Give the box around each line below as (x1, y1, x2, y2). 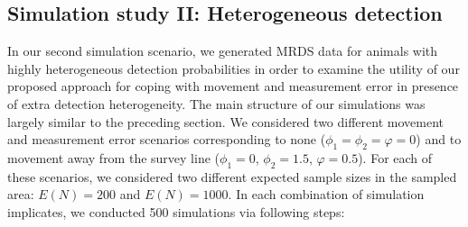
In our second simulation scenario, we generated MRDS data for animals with (7, 41, 438, 60)
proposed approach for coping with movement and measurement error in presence (7, 77, 459, 95)
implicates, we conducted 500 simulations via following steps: (7, 202, 345, 221)
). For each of (358, 148, 433, 167)
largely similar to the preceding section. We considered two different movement (7, 112, 444, 131)
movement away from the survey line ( (7, 148, 220, 167)
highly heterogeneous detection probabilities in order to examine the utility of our (7, 59, 460, 77)
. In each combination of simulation (228, 185, 425, 204)
